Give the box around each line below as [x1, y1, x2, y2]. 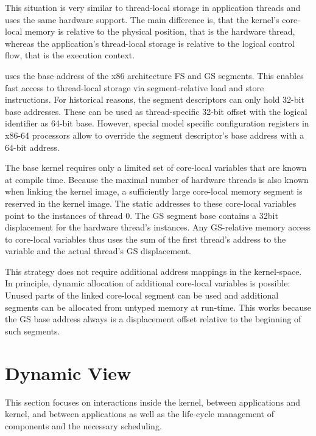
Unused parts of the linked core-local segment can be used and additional [5, 289, 279, 302]
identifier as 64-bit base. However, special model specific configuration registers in [5, 117, 309, 130]
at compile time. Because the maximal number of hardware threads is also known [5, 173, 309, 185]
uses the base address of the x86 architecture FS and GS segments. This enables [5, 69, 304, 81]
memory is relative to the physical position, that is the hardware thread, [25, 25, 295, 38]
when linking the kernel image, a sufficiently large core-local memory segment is [5, 185, 303, 198]
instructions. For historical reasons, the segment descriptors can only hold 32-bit [5, 93, 304, 106]
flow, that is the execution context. [5, 49, 135, 61]
